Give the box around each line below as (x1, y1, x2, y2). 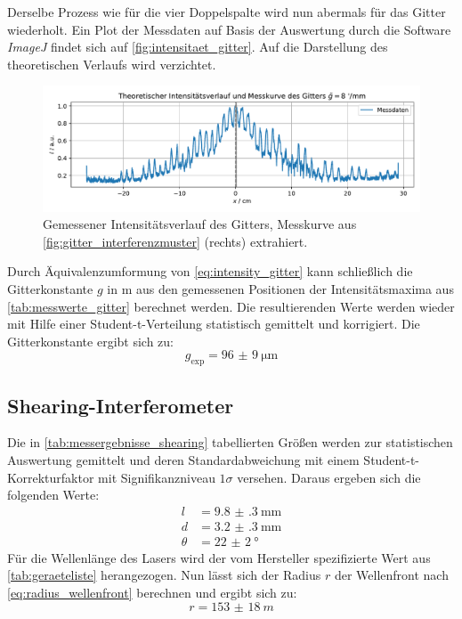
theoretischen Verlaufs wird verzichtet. (7, 54, 216, 73)
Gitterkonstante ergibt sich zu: (7, 331, 174, 350)
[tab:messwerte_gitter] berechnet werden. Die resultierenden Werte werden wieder (7, 297, 455, 315)
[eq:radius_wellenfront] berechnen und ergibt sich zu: (7, 582, 297, 601)
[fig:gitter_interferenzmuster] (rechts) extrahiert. (43, 232, 308, 250)
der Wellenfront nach (334, 566, 449, 584)
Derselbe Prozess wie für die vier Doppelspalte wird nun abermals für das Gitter (7, 3, 446, 20)
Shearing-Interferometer (7, 391, 234, 419)
